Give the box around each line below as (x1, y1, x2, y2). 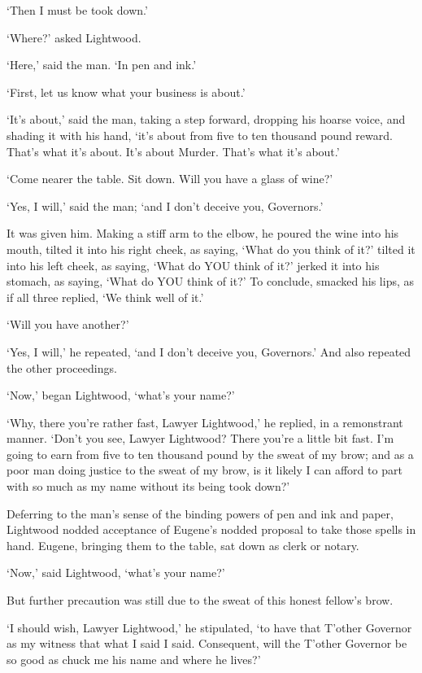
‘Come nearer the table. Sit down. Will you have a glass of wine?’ (7, 170, 333, 187)
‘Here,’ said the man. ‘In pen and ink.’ (7, 56, 197, 73)
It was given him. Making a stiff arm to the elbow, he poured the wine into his (7, 225, 399, 242)
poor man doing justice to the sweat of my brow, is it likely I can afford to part (7, 461, 402, 479)
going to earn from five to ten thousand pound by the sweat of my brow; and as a (7, 445, 414, 462)
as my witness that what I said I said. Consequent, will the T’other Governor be (7, 635, 407, 652)
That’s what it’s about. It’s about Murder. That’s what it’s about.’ (7, 142, 340, 160)
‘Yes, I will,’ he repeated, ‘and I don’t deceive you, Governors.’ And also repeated (7, 343, 411, 360)
